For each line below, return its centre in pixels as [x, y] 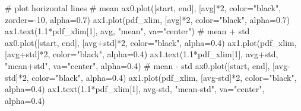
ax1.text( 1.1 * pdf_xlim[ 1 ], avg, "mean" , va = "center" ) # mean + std [127, 31]
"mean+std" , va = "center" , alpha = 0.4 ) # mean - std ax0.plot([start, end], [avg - [148, 65]
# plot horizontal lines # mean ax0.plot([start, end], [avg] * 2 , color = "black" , [143, 8]
